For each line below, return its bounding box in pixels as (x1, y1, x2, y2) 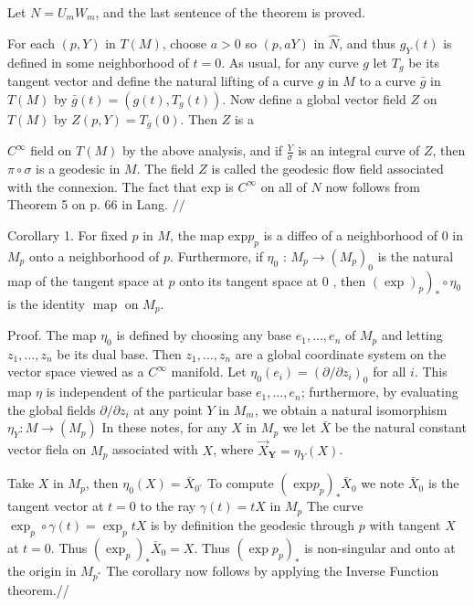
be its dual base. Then (57, 344, 182, 363)
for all (373, 362, 406, 381)
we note (361, 473, 405, 493)
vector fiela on (7, 440, 87, 459)
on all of (260, 176, 307, 196)
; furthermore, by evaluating (300, 382, 458, 401)
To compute (206, 473, 274, 493)
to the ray (140, 496, 196, 516)
